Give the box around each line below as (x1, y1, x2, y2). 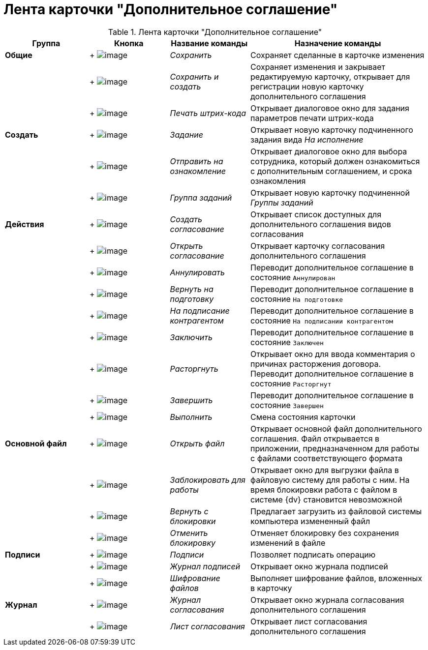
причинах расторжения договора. (250, 358, 381, 369)
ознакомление (170, 166, 226, 176)
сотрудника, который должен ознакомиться (250, 156, 420, 166)
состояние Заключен (250, 337, 324, 347)
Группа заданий (170, 192, 232, 203)
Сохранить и (170, 71, 219, 82)
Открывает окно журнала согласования (250, 594, 404, 605)
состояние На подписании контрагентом (250, 315, 393, 325)
